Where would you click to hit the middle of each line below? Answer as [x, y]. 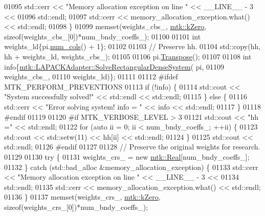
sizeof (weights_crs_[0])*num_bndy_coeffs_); [76, 207]
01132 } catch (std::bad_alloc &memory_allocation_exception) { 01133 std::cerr [131, 167]
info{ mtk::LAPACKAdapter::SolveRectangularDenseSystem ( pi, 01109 [114, 66]
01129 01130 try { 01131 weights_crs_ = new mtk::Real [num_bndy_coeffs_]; [127, 156]
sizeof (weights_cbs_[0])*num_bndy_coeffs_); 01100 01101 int [103, 36]
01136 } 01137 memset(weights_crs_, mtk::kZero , [82, 197]
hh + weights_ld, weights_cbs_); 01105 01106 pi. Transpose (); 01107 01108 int [128, 56]
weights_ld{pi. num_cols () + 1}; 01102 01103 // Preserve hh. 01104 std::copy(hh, [132, 46]
